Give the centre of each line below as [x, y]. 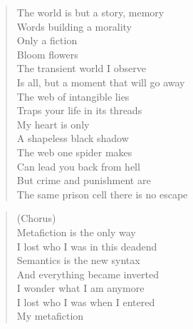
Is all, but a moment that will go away [101, 82]
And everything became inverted [88, 274]
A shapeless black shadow [73, 138]
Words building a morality [74, 26]
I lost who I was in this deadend [87, 246]
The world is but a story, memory [90, 12]
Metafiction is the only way [76, 232]
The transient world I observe [81, 68]
